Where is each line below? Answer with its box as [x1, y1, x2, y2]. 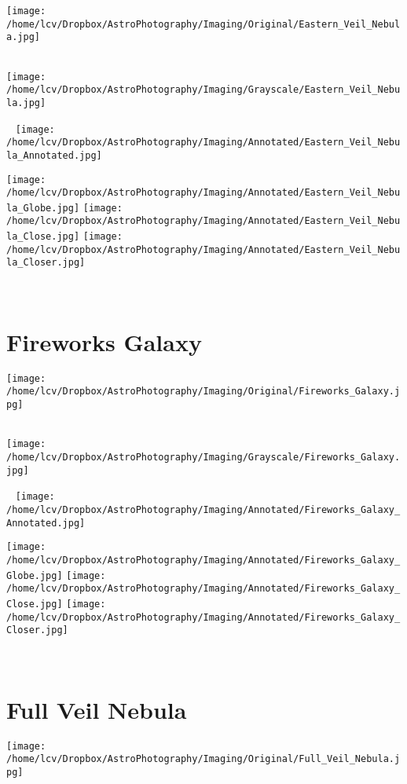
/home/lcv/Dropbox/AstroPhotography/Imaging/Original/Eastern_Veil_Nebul [6, 18, 401, 30]
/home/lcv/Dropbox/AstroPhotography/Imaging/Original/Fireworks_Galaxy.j [6, 386, 401, 397]
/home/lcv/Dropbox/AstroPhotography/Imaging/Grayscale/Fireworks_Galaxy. [6, 452, 401, 463]
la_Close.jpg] [6, 231, 80, 243]
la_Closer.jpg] [6, 257, 86, 269]
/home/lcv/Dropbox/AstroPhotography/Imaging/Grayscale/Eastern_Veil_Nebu [6, 84, 401, 96]
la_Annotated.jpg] [6, 149, 102, 161]
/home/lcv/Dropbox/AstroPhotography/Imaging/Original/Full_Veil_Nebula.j [6, 753, 401, 765]
